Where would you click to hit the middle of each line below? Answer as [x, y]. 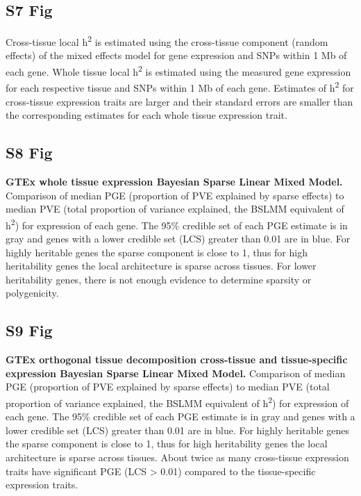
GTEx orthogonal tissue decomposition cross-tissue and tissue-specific [177, 359]
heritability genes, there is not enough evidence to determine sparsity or [159, 279]
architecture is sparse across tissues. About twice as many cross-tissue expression [177, 457]
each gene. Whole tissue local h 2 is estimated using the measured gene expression [178, 71]
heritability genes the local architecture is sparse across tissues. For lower [161, 266]
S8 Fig [29, 152]
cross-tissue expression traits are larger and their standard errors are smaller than [179, 101]
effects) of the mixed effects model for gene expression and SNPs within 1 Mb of [176, 55]
